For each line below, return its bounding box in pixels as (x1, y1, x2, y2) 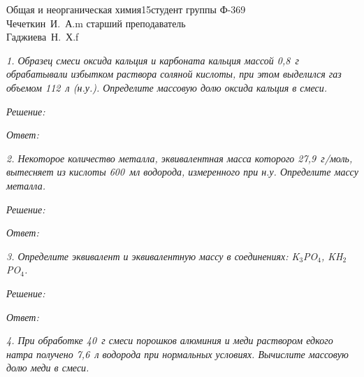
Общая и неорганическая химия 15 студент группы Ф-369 (6, 2, 246, 16)
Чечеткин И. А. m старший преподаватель (6, 15, 186, 30)
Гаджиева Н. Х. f (6, 29, 79, 44)
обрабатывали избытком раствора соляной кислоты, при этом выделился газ (6, 66, 342, 81)
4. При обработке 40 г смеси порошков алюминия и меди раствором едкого (6, 333, 333, 348)
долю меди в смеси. (6, 360, 89, 375)
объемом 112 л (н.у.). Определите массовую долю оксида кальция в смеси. (6, 80, 327, 94)
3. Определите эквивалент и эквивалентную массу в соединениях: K (6, 248, 300, 263)
